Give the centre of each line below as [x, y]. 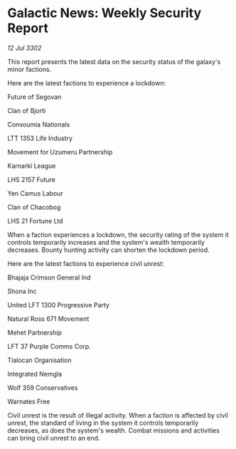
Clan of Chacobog [34, 207]
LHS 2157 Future [31, 179]
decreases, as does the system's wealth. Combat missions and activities [114, 430]
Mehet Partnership [34, 332]
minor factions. [29, 69]
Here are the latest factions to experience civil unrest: [86, 263]
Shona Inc [22, 291]
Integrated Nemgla [35, 374]
